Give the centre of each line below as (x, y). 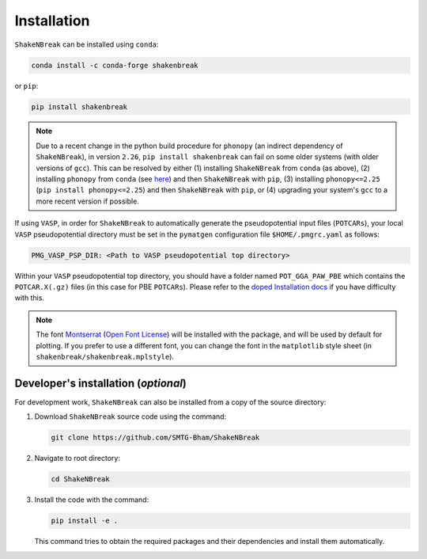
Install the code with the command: (92, 500)
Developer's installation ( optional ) (101, 383)
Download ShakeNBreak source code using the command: (130, 416)
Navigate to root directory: (77, 458)
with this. (30, 298)
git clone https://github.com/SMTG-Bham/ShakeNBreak (155, 438)
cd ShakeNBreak (80, 479)
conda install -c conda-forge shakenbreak (115, 65)
